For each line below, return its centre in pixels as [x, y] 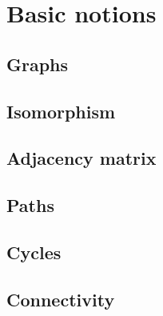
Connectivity [61, 299]
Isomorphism [61, 111]
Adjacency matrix [81, 158]
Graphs [38, 64]
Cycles [34, 252]
